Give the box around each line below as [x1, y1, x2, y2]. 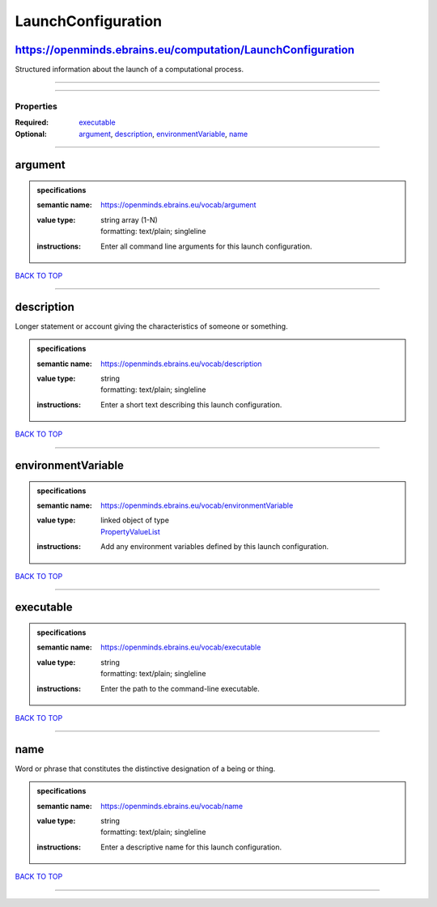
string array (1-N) [100, 215, 158, 224]
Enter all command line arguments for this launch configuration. [100, 241, 312, 251]
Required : [15, 117, 49, 127]
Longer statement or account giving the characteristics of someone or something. [15, 321, 288, 331]
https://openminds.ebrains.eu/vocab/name [100, 801, 243, 811]
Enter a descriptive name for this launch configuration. [100, 842, 282, 852]
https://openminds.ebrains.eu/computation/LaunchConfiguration [15, 43, 355, 57]
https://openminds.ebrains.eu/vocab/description [100, 359, 262, 368]
